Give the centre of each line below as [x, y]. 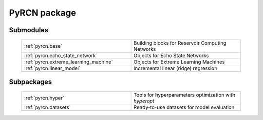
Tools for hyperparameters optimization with [185, 95]
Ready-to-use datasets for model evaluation [184, 107]
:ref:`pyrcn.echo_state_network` [61, 55]
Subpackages [30, 82]
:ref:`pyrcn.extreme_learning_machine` [68, 62]
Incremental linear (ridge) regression [176, 68]
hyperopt [144, 101]
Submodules [29, 30]
